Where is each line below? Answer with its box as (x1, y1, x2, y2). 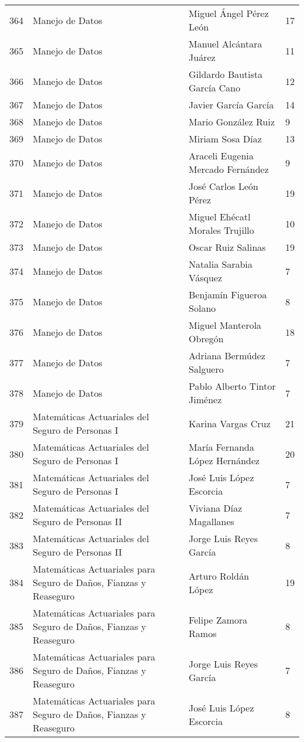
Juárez (188, 50, 216, 64)
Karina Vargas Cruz (188, 416, 271, 430)
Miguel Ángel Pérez (188, 6, 269, 20)
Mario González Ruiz (188, 115, 275, 128)
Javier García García (188, 98, 274, 111)
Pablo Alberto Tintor (188, 379, 276, 393)
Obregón (188, 332, 224, 345)
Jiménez (188, 393, 222, 406)
